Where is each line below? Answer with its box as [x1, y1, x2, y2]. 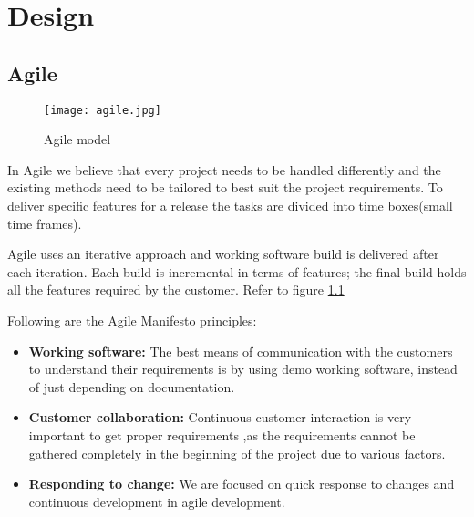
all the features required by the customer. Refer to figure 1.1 [7, 280, 345, 299]
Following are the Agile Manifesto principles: [7, 310, 257, 329]
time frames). [7, 213, 82, 233]
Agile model [44, 129, 111, 149]
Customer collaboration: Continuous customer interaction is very [28, 408, 412, 427]
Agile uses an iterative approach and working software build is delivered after [7, 244, 439, 264]
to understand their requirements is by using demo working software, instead [28, 359, 458, 378]
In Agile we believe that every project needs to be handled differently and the [7, 160, 441, 179]
